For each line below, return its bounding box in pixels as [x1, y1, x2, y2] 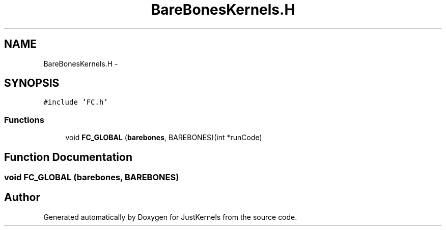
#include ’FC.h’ [43, 98, 108, 107]
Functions [4, 114, 44, 125]
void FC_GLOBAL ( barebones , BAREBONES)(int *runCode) [65, 133, 262, 142]
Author [4, 191, 40, 204]
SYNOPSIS [4, 77, 60, 90]
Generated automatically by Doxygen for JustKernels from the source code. [43, 212, 297, 221]
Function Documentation [4, 150, 132, 163]
